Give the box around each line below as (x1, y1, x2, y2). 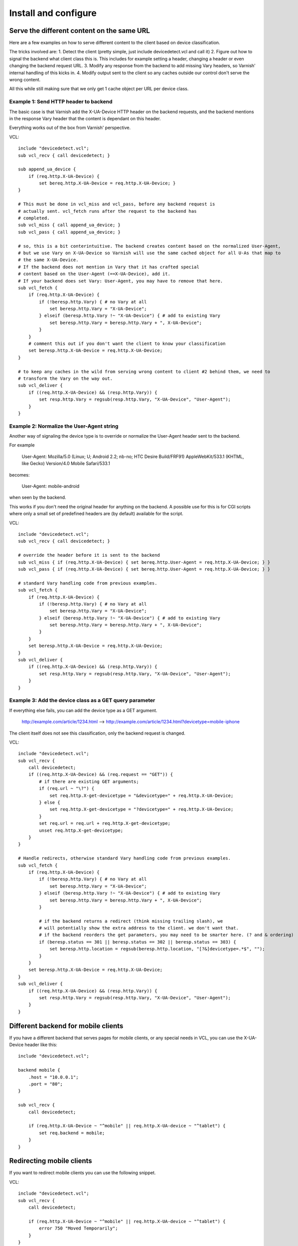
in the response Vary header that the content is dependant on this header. (9, 115, 161, 122)
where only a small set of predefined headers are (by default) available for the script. (9, 511, 184, 517)
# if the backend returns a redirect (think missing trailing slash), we (39, 918, 223, 924)
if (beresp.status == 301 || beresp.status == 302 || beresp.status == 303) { (39, 939, 236, 944)
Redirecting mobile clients (9, 1157, 92, 1165)
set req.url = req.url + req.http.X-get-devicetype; (39, 820, 170, 826)
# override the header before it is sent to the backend (18, 552, 160, 558)
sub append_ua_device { (18, 166, 76, 172)
